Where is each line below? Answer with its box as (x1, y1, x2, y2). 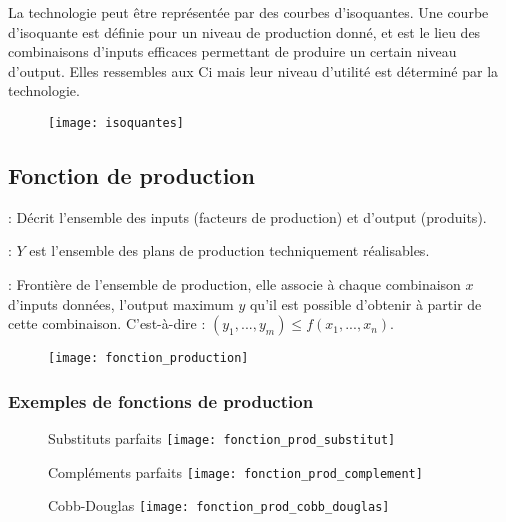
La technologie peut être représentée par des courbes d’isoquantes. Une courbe (8, 2, 489, 22)
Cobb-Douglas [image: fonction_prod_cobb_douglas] (48, 495, 390, 516)
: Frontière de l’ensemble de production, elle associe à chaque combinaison (8, 274, 461, 295)
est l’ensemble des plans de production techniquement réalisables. (29, 240, 430, 261)
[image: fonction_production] (48, 351, 249, 366)
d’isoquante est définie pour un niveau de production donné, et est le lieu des (8, 21, 481, 42)
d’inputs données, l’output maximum (8, 293, 234, 314)
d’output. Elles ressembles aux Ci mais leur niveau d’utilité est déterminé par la (8, 60, 499, 81)
